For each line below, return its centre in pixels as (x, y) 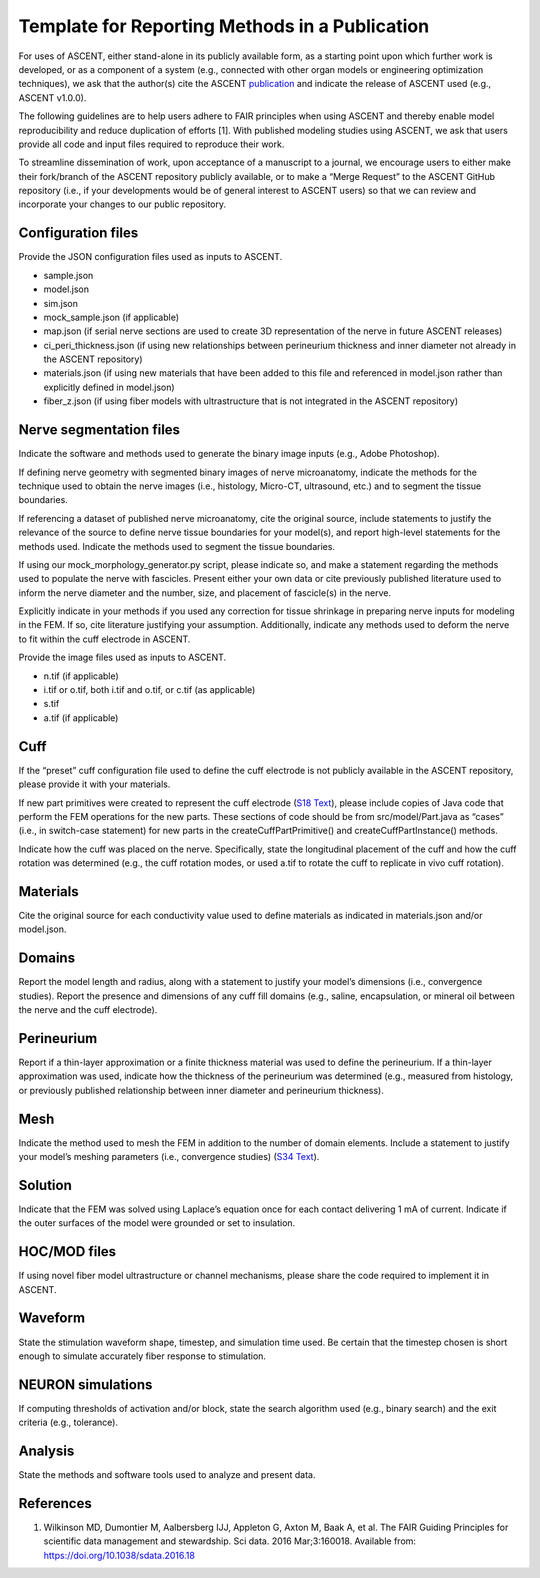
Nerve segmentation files (99, 430)
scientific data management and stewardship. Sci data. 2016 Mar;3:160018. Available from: (230, 1541)
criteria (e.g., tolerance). (68, 1422)
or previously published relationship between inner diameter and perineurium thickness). (201, 1090)
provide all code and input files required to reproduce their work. (151, 144)
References (55, 1503)
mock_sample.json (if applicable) (111, 317)
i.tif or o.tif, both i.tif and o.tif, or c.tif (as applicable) (149, 690)
